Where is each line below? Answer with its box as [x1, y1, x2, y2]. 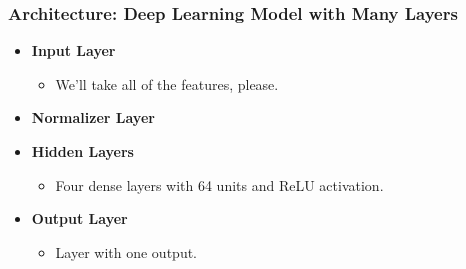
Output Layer [31, 208, 128, 229]
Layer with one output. [55, 241, 198, 262]
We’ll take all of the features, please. [55, 73, 279, 94]
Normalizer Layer [31, 107, 155, 128]
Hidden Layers [31, 141, 134, 161]
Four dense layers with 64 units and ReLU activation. [55, 174, 384, 195]
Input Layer [31, 40, 116, 61]
